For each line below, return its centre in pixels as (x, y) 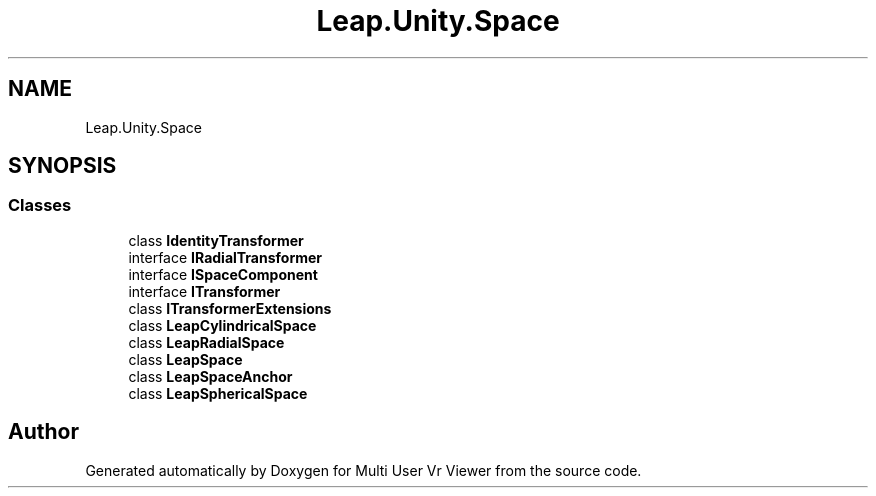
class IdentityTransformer (216, 240)
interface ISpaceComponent (223, 274)
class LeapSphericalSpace (218, 393)
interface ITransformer (204, 291)
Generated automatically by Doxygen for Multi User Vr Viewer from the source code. (363, 470)
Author (43, 432)
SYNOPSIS (62, 166)
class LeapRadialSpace (206, 342)
